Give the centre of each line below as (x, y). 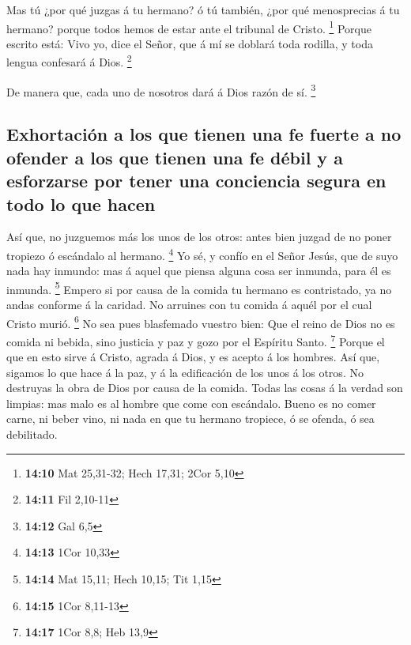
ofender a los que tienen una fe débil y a (175, 157)
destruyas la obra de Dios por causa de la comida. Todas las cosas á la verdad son (205, 388)
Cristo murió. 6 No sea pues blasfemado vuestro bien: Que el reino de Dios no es (201, 322)
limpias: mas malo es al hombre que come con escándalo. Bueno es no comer (191, 403)
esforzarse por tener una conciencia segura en (196, 181)
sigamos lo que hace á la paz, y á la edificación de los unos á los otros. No (185, 372)
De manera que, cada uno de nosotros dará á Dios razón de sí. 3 (161, 90)
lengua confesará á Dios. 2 (69, 61)
